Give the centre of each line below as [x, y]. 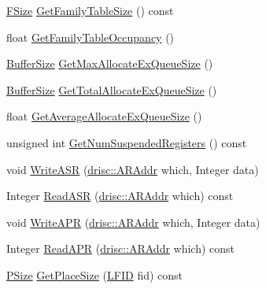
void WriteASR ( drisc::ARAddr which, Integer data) [133, 169]
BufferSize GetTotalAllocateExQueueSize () [112, 89]
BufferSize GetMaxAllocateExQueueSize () [110, 63]
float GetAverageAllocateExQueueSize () [104, 116]
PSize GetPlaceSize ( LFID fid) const [95, 274]
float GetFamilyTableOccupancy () [91, 37]
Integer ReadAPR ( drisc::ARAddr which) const [121, 248]
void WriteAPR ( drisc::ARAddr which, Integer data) [133, 222]
